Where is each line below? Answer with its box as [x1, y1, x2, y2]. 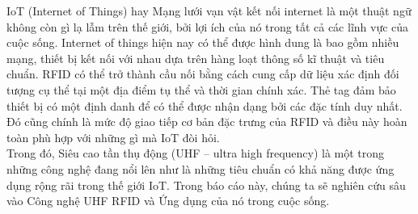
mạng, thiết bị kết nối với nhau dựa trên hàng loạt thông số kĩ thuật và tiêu [6, 49, 385, 66]
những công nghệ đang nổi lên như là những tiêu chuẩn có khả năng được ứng [6, 160, 395, 177]
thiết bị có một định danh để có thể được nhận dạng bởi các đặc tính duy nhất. [6, 97, 403, 114]
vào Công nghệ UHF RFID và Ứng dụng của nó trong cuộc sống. [6, 192, 330, 209]
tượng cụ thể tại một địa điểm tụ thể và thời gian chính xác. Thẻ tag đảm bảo [6, 81, 396, 98]
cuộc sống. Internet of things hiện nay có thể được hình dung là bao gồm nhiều [6, 34, 399, 51]
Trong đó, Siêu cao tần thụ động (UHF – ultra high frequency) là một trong [6, 145, 385, 162]
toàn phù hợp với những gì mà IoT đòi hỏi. [6, 128, 220, 145]
